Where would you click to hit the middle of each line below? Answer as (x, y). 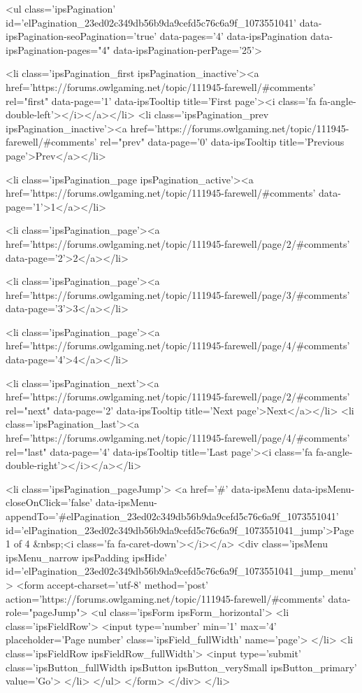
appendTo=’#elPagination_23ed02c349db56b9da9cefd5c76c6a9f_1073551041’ (172, 516)
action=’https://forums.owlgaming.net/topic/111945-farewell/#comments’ (165, 598)
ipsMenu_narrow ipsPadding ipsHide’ (86, 557)
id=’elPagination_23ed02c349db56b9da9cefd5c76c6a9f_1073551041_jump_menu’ (181, 571)
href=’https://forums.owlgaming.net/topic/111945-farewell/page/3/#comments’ (178, 294)
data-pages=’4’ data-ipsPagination (233, 36)
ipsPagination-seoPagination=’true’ (81, 36)
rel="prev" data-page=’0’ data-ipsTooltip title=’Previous (222, 142)
